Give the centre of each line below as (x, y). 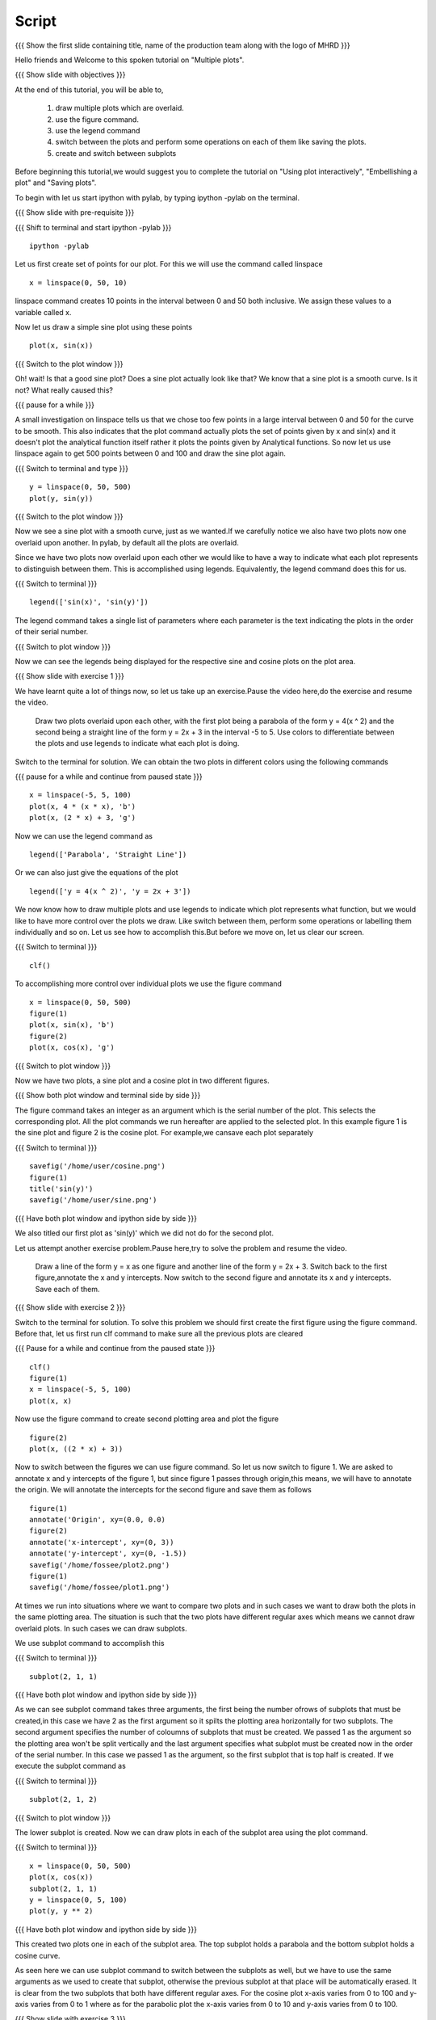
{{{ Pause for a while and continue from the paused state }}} (115, 1349)
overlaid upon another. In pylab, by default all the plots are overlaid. (127, 542)
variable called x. (43, 312)
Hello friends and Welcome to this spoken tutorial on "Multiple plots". (130, 60)
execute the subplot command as (71, 1766)
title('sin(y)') (61, 1189)
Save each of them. (67, 1289)
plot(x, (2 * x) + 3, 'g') (83, 818)
